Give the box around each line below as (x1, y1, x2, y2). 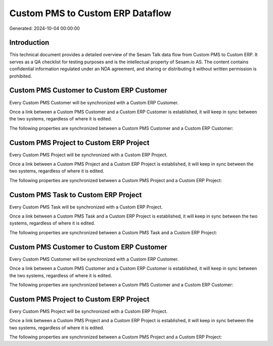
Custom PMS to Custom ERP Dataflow (9, 8, 171, 19)
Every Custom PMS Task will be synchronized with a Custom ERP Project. (9, 204, 163, 210)
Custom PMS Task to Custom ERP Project (9, 190, 142, 199)
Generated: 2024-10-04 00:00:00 (9, 25, 80, 31)
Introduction (9, 38, 50, 47)
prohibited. (9, 73, 32, 79)
